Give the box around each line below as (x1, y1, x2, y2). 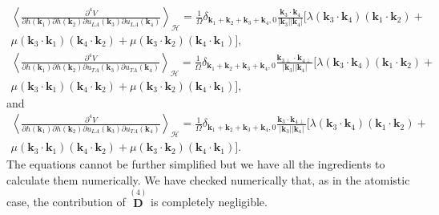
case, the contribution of (6, 193, 126, 210)
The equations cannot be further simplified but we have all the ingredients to (6, 156, 385, 172)
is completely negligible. (151, 193, 268, 210)
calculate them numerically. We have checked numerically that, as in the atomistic (6, 171, 410, 188)
